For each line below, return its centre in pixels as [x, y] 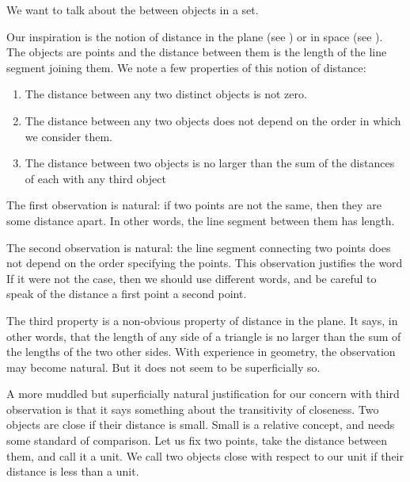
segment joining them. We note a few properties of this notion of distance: [186, 67]
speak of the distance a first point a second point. [127, 294]
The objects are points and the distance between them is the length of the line [197, 52]
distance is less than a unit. [73, 471]
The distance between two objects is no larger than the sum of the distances [210, 163]
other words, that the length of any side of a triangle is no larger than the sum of [204, 336]
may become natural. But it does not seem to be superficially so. [163, 367]
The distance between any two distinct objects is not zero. [166, 94]
